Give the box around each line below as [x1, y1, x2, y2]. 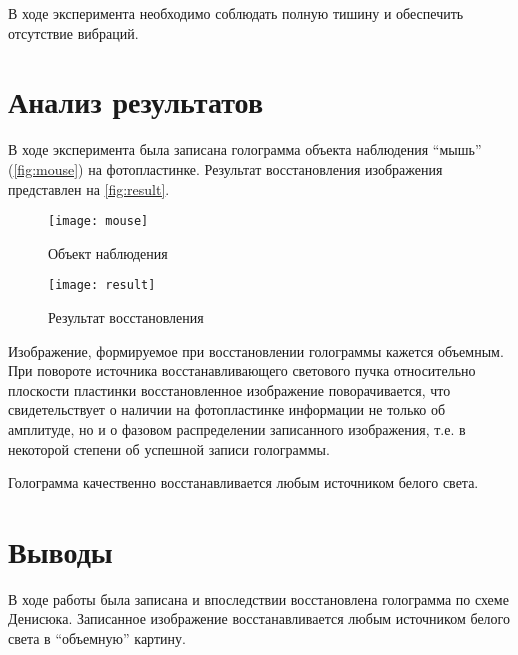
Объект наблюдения [48, 242, 168, 263]
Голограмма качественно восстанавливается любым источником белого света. [8, 472, 479, 493]
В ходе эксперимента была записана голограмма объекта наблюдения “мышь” [8, 139, 482, 160]
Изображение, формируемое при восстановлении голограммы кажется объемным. [8, 340, 504, 361]
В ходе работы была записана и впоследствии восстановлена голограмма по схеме [8, 588, 509, 609]
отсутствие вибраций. [8, 22, 139, 43]
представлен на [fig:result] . [8, 178, 170, 199]
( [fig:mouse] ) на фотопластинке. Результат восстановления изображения [8, 158, 443, 179]
